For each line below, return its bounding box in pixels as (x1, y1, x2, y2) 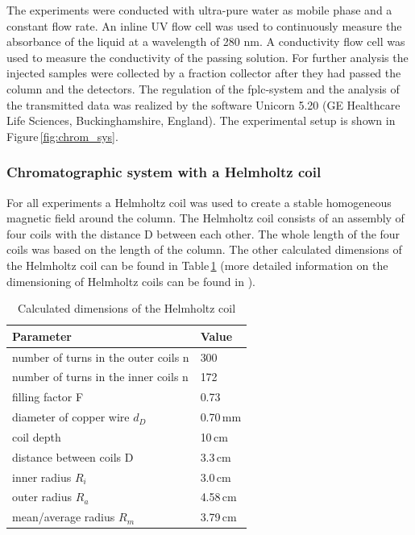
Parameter (12, 327, 72, 344)
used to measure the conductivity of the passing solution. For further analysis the (6, 48, 409, 65)
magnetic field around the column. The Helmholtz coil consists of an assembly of (6, 209, 405, 226)
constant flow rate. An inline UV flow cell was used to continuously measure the (6, 17, 402, 34)
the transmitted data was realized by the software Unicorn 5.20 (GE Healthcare (6, 96, 400, 113)
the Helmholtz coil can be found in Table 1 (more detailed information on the (6, 256, 388, 273)
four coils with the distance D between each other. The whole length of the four (6, 225, 400, 242)
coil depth (12, 428, 61, 445)
